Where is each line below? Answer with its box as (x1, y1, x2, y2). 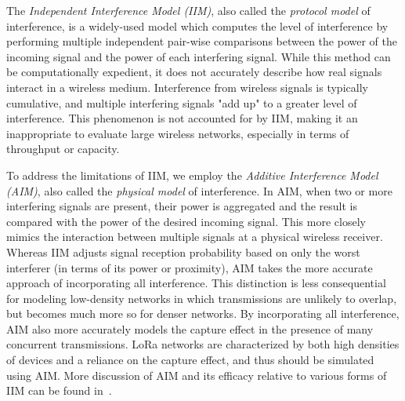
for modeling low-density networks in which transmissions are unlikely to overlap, (6, 290, 397, 306)
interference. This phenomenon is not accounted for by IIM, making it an (6, 110, 358, 126)
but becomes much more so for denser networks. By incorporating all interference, (6, 305, 400, 322)
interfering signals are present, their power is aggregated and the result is (6, 198, 357, 214)
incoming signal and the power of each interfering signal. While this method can (6, 48, 391, 64)
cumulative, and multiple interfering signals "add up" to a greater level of (6, 94, 357, 111)
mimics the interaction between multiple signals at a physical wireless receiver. (6, 228, 383, 245)
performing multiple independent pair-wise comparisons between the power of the (6, 33, 397, 49)
